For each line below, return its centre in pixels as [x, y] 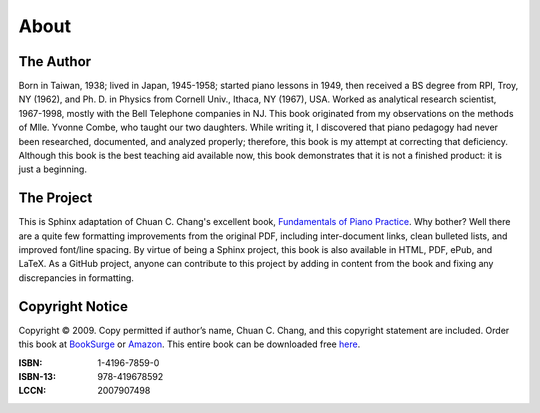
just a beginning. [52, 169]
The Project [55, 198]
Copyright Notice [73, 306]
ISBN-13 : [37, 376]
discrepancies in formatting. [76, 277]
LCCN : [32, 391]
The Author [55, 61]
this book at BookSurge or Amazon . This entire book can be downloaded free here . [189, 344]
